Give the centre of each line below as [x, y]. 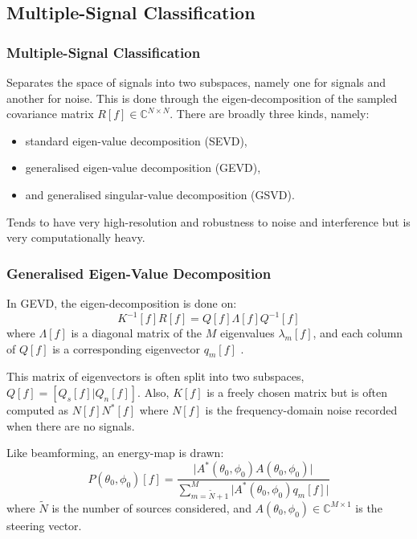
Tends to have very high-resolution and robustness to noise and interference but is [208, 221]
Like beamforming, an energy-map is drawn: [115, 453]
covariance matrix [50, 114]
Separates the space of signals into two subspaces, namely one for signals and [196, 82]
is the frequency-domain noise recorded [301, 410]
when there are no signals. [71, 425]
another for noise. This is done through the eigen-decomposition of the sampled [202, 98]
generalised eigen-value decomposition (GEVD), [143, 167]
